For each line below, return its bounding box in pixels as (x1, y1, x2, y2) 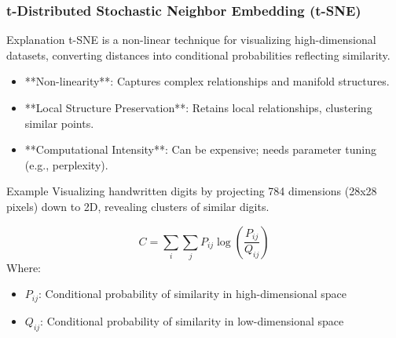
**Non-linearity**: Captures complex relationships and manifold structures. (24, 73, 390, 89)
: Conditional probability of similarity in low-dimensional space (40, 312, 344, 329)
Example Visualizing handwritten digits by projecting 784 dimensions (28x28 (6, 183, 377, 199)
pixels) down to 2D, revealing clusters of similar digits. (6, 198, 269, 214)
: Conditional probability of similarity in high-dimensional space (38, 285, 346, 302)
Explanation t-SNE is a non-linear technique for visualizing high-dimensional (6, 31, 376, 48)
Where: (6, 259, 41, 275)
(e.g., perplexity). (24, 156, 108, 173)
